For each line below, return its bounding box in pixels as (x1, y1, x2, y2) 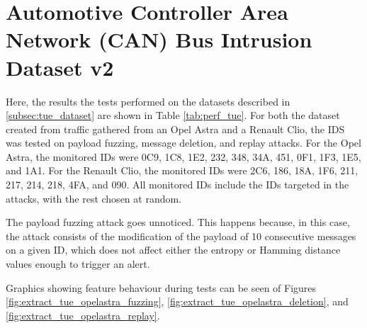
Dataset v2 (6, 52, 114, 81)
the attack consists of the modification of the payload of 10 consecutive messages (6, 228, 356, 243)
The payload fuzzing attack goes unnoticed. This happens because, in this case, (6, 215, 350, 230)
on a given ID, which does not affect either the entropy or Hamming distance (6, 242, 341, 257)
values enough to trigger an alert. (6, 256, 150, 271)
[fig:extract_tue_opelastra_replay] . (6, 307, 160, 322)
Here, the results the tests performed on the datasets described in (6, 94, 290, 108)
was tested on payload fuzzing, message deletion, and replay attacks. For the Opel (6, 135, 361, 150)
